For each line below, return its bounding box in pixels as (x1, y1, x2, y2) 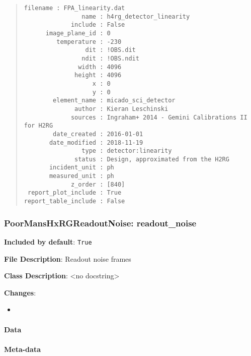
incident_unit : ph (49, 164, 114, 171)
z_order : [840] (70, 181, 125, 188)
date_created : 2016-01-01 (53, 130, 143, 138)
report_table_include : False (24, 198, 125, 205)
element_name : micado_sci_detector (53, 97, 176, 104)
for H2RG (24, 122, 53, 130)
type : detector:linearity (81, 147, 172, 155)
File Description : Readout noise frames (4, 253, 131, 264)
